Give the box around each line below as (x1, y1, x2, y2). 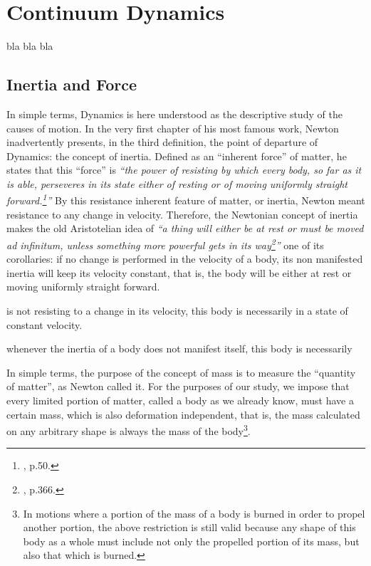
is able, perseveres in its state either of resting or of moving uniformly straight (6, 176, 348, 191)
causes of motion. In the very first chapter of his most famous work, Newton (6, 120, 339, 135)
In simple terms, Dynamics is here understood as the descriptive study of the (6, 106, 343, 121)
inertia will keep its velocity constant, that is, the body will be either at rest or (6, 265, 352, 280)
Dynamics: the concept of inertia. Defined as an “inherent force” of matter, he (6, 148, 347, 163)
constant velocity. (6, 317, 83, 332)
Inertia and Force (6, 73, 137, 95)
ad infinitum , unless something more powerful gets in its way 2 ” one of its (6, 235, 324, 252)
